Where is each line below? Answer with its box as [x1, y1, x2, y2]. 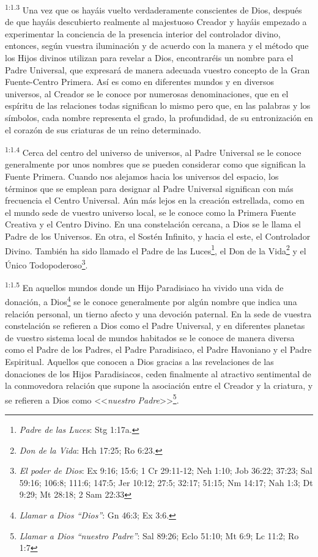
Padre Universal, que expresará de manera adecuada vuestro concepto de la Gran [5, 63, 310, 76]
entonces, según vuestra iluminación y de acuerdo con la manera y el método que [5, 39, 309, 52]
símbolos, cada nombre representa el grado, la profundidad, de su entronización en [5, 111, 313, 124]
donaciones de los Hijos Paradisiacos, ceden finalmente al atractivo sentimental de [5, 367, 311, 380]
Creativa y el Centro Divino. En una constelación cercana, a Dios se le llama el [5, 218, 301, 231]
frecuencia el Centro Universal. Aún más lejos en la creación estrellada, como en [5, 194, 305, 207]
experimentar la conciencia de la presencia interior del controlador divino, [5, 27, 281, 40]
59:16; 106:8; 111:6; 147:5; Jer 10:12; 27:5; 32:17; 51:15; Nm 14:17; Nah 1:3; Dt [19, 476, 313, 489]
